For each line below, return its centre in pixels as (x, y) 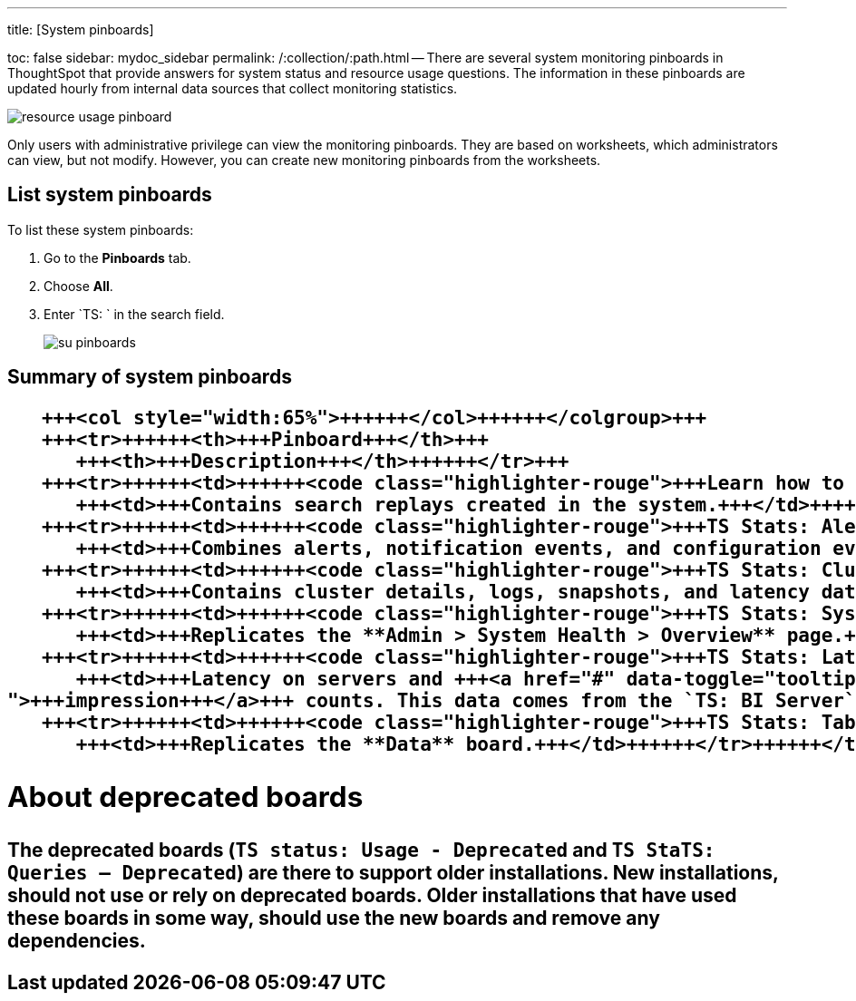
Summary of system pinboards (150, 377)
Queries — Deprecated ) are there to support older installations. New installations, (393, 872)
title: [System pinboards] (81, 29)
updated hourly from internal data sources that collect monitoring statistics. (233, 88)
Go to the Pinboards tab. (117, 258)
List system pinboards (110, 195)
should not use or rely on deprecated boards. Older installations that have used (372, 895)
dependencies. (77, 940)
